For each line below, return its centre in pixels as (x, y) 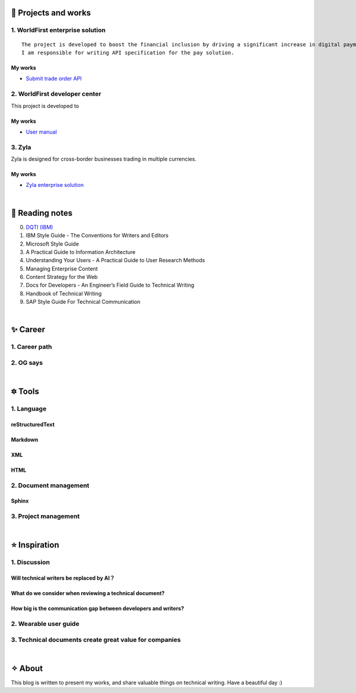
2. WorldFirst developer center (56, 94)
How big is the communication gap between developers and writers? (98, 609)
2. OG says (27, 363)
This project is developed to (45, 106)
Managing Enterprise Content (62, 268)
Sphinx (20, 501)
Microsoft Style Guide (53, 244)
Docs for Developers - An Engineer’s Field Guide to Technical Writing (110, 285)
